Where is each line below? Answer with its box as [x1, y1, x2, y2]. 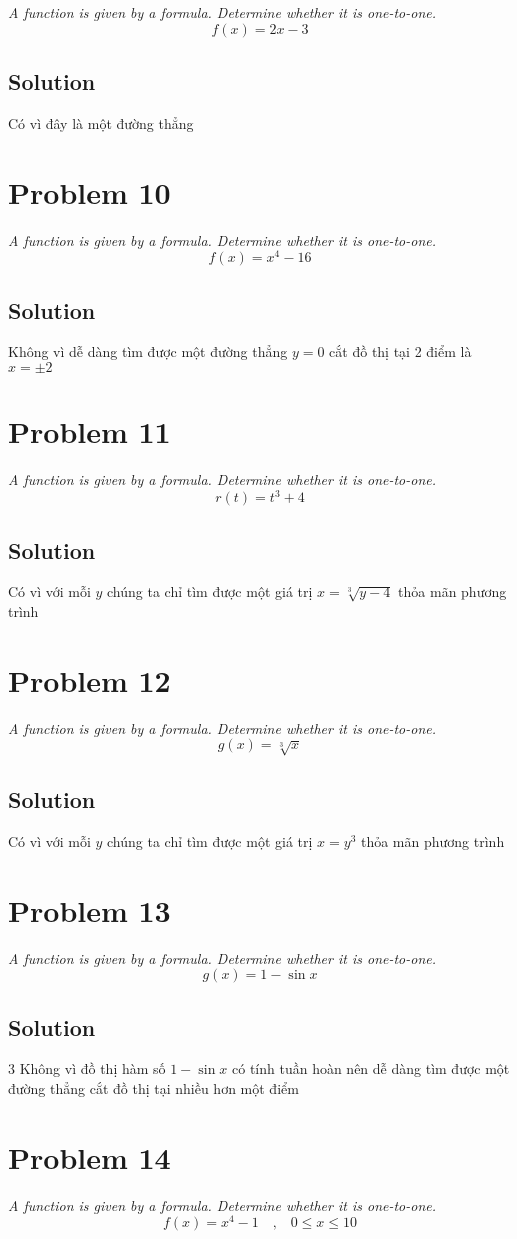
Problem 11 [8, 411, 171, 452]
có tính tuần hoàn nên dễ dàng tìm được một [232, 1058, 510, 1079]
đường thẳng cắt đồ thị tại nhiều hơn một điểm [8, 1078, 299, 1099]
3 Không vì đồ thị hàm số [8, 1058, 166, 1079]
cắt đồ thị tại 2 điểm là [329, 341, 472, 362]
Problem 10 [8, 171, 171, 212]
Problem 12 [8, 659, 171, 700]
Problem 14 [8, 1136, 171, 1177]
